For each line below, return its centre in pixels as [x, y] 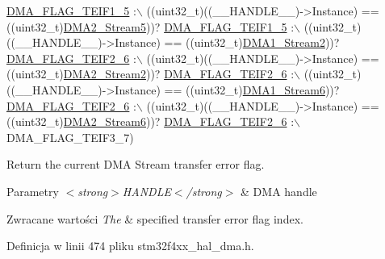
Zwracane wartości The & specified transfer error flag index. [155, 218]
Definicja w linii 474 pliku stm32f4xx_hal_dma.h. [130, 246]
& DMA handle [279, 191]
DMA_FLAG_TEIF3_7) [70, 137]
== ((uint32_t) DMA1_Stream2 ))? [252, 42]
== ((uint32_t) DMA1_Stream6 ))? [252, 89]
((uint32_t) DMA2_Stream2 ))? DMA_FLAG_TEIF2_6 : [151, 74]
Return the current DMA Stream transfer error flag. [136, 164]
